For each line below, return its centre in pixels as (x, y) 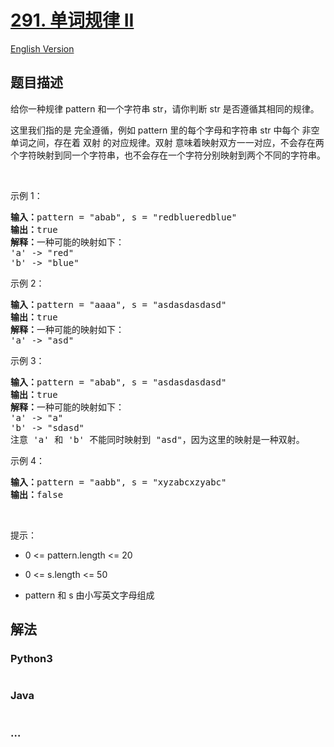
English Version (42, 48)
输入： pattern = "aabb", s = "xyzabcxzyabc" (118, 482)
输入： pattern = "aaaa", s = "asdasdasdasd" (118, 304)
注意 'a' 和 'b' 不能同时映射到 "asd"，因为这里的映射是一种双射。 (157, 439)
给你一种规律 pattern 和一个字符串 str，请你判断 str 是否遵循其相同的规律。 (165, 108)
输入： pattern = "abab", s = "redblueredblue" (124, 217)
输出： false (37, 494)
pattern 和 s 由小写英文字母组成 (89, 595)
